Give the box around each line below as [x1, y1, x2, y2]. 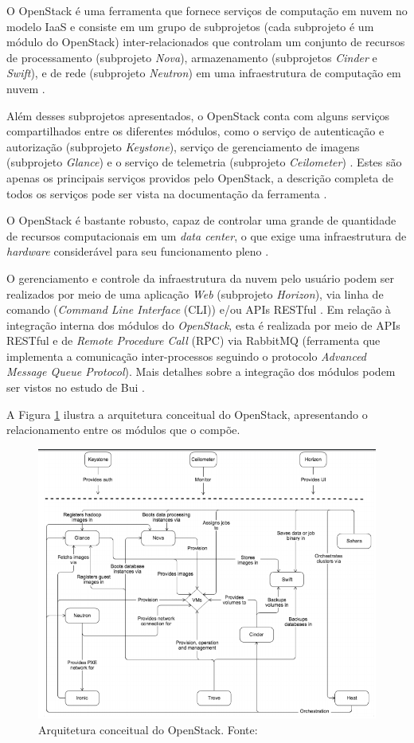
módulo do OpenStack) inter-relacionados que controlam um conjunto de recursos [6, 33, 405, 50]
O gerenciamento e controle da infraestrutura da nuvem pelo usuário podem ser [6, 269, 395, 286]
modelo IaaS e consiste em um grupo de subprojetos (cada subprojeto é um [6, 18, 374, 34]
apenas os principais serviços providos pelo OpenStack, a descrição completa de [6, 169, 394, 186]
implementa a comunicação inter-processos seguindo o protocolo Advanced [6, 347, 367, 364]
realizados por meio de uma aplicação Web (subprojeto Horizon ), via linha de [6, 285, 384, 302]
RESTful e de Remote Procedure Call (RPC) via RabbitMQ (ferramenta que [6, 332, 381, 349]
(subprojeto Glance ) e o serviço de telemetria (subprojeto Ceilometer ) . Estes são [6, 154, 402, 170]
